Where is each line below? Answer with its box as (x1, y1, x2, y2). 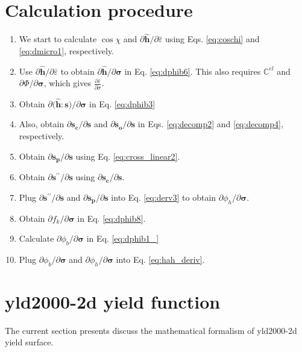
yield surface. (5, 336, 54, 348)
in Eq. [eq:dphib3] (89, 97, 156, 110)
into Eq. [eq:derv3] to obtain (111, 190, 216, 203)
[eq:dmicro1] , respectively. (19, 44, 115, 57)
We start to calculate (19, 33, 97, 45)
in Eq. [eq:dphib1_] (86, 232, 159, 245)
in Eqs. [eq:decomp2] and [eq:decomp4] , (137, 118, 283, 130)
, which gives (43, 77, 91, 89)
